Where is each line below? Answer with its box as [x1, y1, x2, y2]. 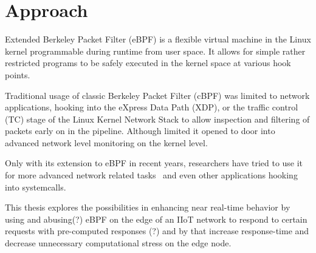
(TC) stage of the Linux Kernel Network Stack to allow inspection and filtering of [5, 112, 310, 125]
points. [5, 68, 30, 81]
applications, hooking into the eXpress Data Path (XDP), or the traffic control [5, 101, 298, 113]
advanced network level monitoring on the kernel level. [5, 136, 208, 149]
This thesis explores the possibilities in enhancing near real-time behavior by [5, 201, 290, 214]
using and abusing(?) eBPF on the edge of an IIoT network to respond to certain [5, 212, 307, 225]
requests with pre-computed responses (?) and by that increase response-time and [5, 224, 309, 237]
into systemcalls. [5, 180, 66, 193]
